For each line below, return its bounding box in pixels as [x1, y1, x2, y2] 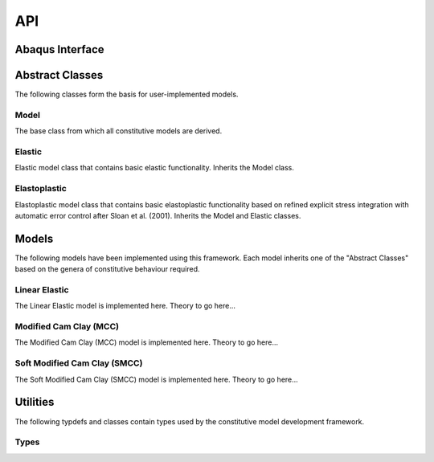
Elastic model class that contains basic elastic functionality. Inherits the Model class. [14, 163, 295, 173]
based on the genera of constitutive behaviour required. [14, 264, 200, 274]
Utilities [14, 395, 55, 409]
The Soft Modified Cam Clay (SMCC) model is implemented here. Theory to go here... [14, 374, 299, 384]
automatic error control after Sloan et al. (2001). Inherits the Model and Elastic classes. [14, 211, 301, 220]
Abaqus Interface [14, 43, 104, 56]
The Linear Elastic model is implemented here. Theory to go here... [14, 301, 236, 311]
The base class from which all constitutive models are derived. [14, 126, 223, 136]
